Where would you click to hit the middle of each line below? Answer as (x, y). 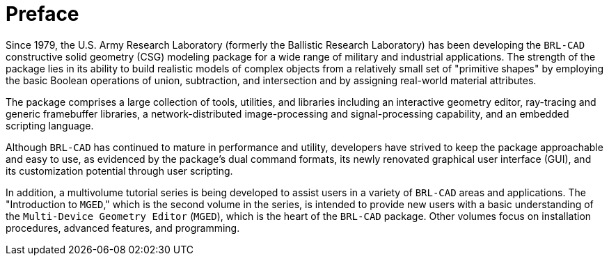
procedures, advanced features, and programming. (123, 228)
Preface (42, 14)
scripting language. (50, 125)
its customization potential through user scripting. (119, 171)
